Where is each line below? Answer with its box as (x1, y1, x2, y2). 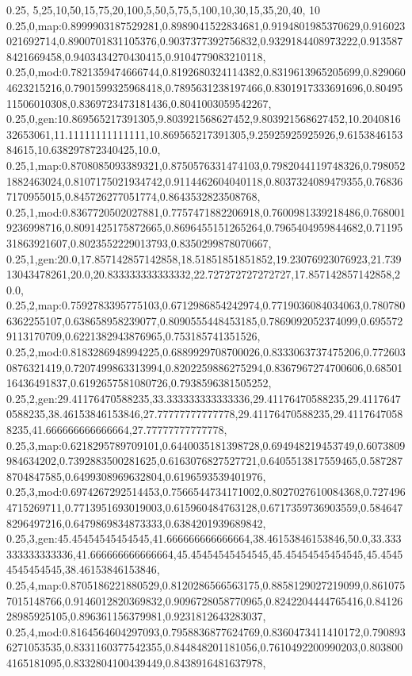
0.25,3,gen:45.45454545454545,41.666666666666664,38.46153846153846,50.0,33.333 (6, 530, 402, 547)
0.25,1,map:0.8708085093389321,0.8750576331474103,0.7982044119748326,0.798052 (6, 156, 406, 173)
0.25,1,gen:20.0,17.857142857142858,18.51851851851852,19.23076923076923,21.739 (6, 250, 402, 267)
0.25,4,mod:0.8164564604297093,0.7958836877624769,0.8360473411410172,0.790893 (6, 623, 406, 640)
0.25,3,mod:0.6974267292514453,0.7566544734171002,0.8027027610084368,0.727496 (6, 483, 406, 500)
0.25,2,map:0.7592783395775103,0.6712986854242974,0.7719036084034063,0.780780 (6, 297, 406, 313)
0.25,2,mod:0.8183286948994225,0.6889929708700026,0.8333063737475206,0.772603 (6, 344, 406, 360)
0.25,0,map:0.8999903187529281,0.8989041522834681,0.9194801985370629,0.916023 (6, 17, 406, 33)
